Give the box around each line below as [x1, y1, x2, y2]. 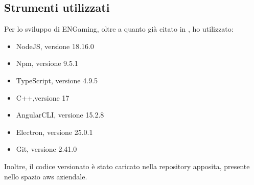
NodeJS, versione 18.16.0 [16, 40, 94, 51]
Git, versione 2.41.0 [16, 144, 77, 154]
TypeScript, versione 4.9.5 [16, 75, 98, 85]
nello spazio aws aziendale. [4, 171, 87, 181]
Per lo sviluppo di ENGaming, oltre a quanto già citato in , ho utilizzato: [4, 24, 234, 34]
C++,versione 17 [16, 92, 70, 103]
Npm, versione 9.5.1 [16, 58, 78, 68]
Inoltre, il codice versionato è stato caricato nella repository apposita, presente [4, 160, 250, 171]
